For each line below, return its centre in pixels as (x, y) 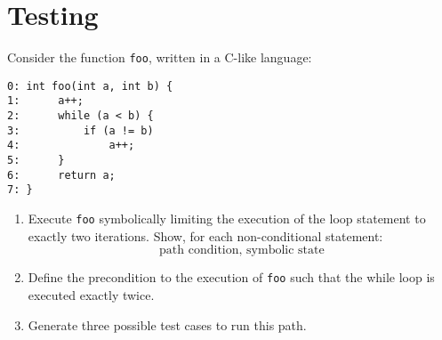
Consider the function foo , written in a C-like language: (160, 57)
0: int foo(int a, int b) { (90, 86)
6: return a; (61, 175)
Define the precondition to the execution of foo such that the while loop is (231, 277)
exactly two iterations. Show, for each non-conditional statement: (205, 235)
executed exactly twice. (91, 294)
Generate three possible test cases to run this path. (167, 324)
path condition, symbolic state (242, 251)
